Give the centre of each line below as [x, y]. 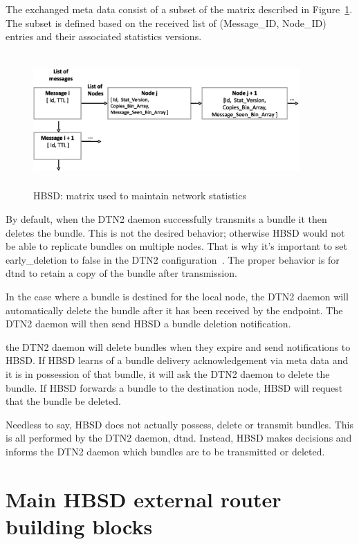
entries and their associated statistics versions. [104, 36]
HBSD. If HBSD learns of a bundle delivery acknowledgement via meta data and [177, 360]
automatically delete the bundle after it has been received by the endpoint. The [174, 310]
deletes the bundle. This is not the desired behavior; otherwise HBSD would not [175, 232]
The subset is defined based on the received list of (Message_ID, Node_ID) [166, 22]
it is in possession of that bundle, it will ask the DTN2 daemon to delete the [168, 373]
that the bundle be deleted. [63, 401]
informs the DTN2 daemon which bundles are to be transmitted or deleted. [165, 451]
